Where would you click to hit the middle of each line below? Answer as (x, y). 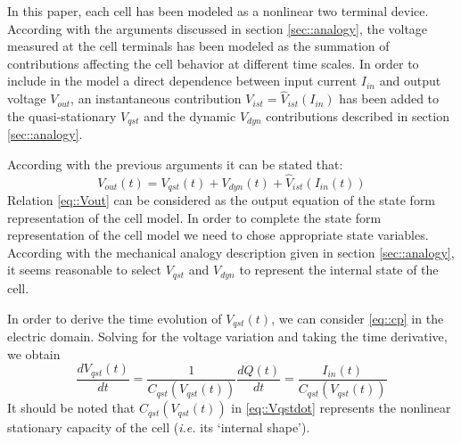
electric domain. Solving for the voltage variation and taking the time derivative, (227, 336)
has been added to (389, 98)
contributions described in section (358, 115)
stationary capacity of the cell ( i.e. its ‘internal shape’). (159, 427)
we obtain (34, 353)
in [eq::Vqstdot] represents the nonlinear (341, 408)
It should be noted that (71, 408)
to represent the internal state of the (339, 270)
